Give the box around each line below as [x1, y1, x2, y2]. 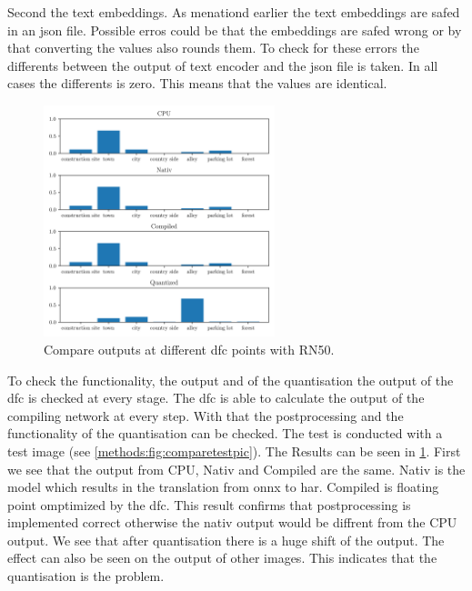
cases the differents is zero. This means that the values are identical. [7, 74, 387, 93]
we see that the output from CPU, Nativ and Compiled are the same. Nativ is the [7, 459, 466, 478]
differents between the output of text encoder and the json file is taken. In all [7, 55, 438, 75]
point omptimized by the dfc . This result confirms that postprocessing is [7, 495, 411, 514]
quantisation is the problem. [7, 566, 165, 586]
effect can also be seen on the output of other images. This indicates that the [7, 548, 437, 567]
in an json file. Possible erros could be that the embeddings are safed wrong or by [7, 20, 462, 39]
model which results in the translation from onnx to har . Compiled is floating [7, 477, 439, 496]
